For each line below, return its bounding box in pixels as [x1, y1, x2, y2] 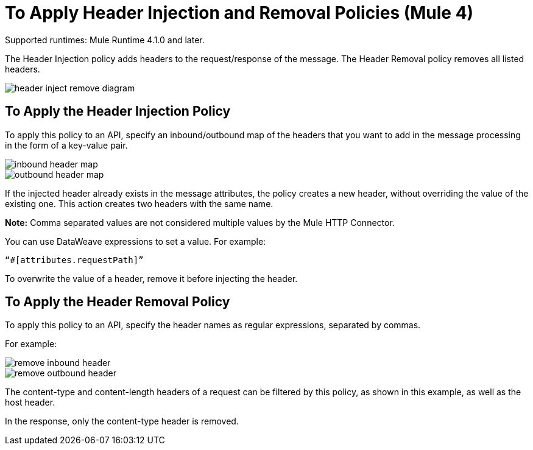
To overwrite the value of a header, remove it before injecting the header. [5, 273, 298, 284]
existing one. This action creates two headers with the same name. [5, 198, 274, 209]
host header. [5, 397, 55, 408]
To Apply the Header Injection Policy [5, 104, 231, 119]
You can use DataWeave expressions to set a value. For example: [5, 236, 266, 247]
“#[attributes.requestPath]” [5, 255, 144, 265]
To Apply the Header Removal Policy [5, 294, 230, 310]
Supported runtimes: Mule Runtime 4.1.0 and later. [5, 34, 205, 45]
